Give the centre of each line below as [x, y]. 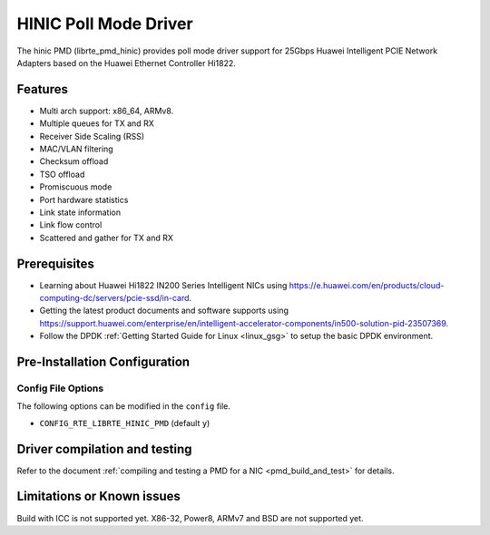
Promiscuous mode [76, 187]
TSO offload [62, 174]
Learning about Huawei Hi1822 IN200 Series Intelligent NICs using [163, 285]
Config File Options [60, 388]
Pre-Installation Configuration [103, 362]
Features [42, 89]
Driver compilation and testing [104, 449]
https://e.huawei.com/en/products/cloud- [367, 285]
